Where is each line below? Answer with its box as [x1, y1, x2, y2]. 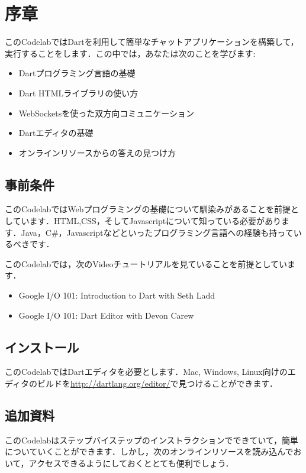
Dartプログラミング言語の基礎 [18, 67, 136, 79]
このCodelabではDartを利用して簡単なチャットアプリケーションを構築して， [5, 35, 299, 48]
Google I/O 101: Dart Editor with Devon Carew [18, 309, 194, 321]
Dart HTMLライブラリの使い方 [18, 86, 138, 99]
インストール [5, 338, 79, 356]
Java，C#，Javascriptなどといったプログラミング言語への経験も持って [21, 226, 294, 238]
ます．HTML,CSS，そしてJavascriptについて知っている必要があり [29, 215, 281, 227]
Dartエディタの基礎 [18, 127, 94, 139]
